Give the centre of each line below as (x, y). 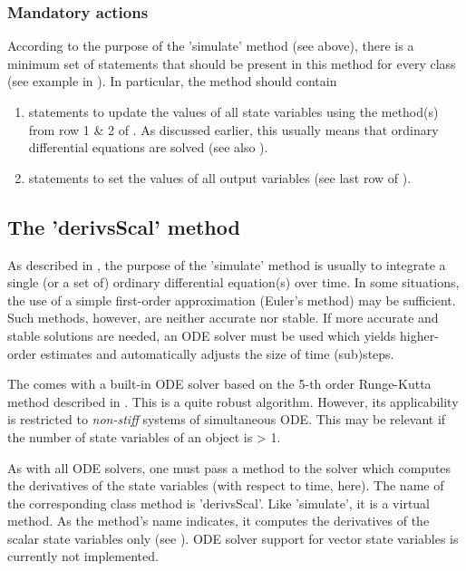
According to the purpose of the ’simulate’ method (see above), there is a (211, 46)
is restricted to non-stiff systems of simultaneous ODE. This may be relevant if (227, 419)
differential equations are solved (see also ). (148, 147)
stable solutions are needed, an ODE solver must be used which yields (202, 335)
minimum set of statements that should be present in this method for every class (232, 63)
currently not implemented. (83, 556)
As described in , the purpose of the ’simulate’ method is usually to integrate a (227, 264)
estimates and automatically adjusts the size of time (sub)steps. (217, 353)
